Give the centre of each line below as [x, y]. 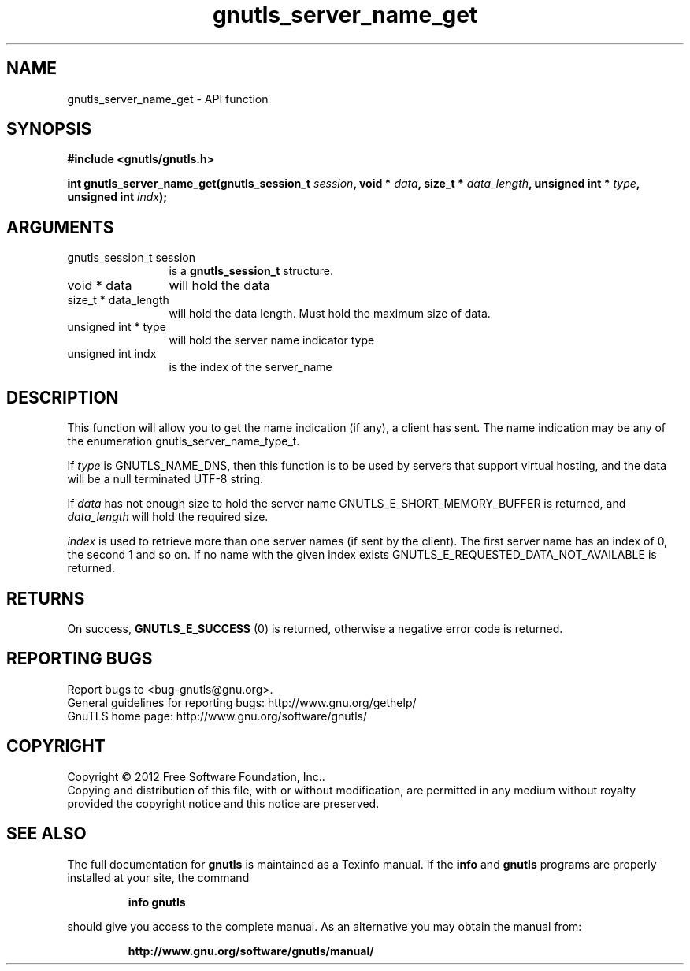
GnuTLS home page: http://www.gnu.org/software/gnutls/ [217, 716]
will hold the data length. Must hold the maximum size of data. [330, 314]
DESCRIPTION [63, 397]
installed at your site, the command [158, 877]
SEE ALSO [46, 834]
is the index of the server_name [250, 367]
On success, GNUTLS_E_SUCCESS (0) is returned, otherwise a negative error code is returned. [315, 628]
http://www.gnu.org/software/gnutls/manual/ [251, 951]
